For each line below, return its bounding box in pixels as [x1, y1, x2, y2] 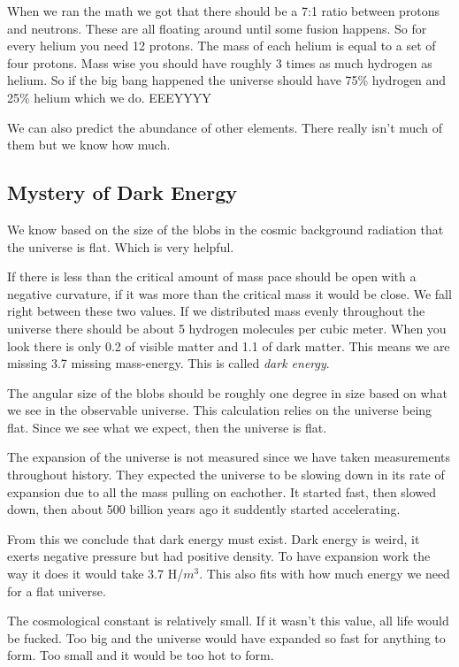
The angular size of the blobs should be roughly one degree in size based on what [7, 383, 448, 402]
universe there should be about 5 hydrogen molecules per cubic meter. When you [7, 318, 447, 337]
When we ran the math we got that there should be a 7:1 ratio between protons [7, 2, 440, 19]
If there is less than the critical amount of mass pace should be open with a [7, 267, 417, 286]
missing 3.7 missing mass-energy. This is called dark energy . [7, 354, 330, 372]
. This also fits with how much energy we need [199, 564, 450, 583]
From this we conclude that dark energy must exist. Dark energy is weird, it [7, 529, 420, 548]
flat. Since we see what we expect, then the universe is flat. [7, 418, 327, 436]
